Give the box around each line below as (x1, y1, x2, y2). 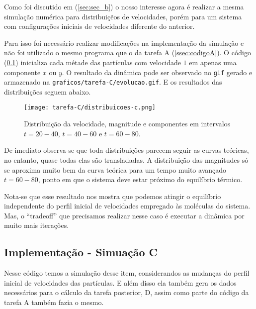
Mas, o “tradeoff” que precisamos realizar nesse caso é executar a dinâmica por (4, 210, 245, 220)
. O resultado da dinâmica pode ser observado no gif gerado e (62, 67, 253, 77)
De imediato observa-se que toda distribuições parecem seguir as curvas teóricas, (4, 145, 249, 155)
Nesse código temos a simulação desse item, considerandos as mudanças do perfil (4, 268, 250, 278)
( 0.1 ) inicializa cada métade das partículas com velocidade (4, 57, 181, 67)
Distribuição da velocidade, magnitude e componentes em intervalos (24, 118, 231, 129)
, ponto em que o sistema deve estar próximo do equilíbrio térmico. (38, 174, 243, 185)
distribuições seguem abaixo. (4, 86, 91, 97)
